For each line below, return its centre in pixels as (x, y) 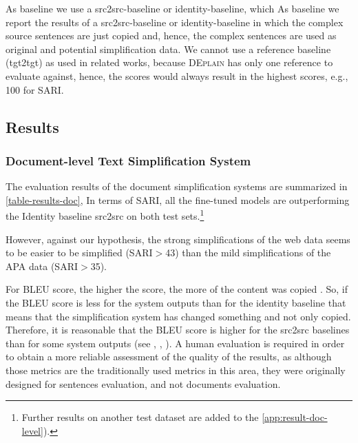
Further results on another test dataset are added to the (140, 417)
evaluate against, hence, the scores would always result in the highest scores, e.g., (177, 75)
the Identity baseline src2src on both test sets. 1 (105, 215)
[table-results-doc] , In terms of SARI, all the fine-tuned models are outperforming (178, 199)
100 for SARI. (35, 89)
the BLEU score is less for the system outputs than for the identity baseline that (176, 302)
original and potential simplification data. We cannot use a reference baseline (168, 49)
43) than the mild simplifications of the (248, 253)
